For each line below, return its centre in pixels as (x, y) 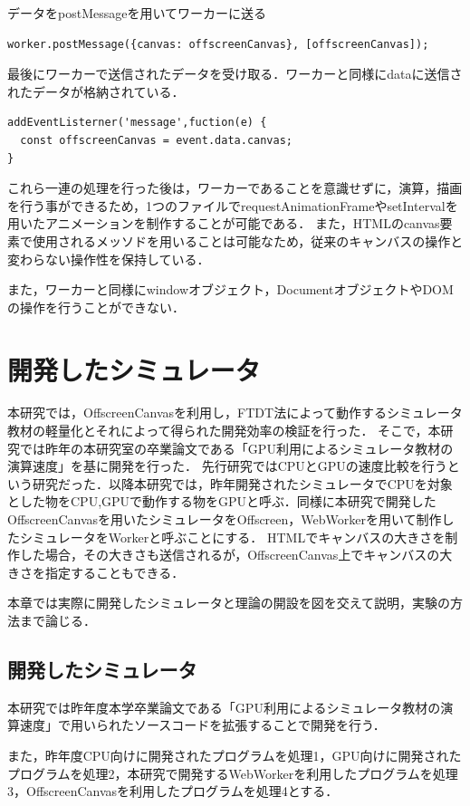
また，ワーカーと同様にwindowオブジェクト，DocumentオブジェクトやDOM (230, 289)
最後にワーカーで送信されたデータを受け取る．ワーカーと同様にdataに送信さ (235, 74)
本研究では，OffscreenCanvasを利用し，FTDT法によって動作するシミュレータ (235, 413)
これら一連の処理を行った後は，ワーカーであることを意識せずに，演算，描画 (235, 188)
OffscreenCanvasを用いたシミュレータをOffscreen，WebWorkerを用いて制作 (225, 519)
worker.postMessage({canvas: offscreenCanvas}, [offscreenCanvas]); (218, 44)
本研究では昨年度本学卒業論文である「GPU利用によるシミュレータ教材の (224, 707)
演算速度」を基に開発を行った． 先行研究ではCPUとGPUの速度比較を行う (227, 466)
